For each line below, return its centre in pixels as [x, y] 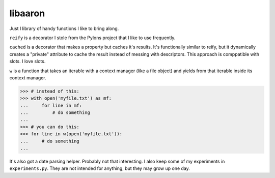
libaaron [27, 13]
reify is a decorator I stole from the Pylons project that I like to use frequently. [92, 38]
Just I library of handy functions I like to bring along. [64, 28]
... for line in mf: [51, 105]
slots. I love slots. [28, 62]
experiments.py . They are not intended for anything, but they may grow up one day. [100, 168]
